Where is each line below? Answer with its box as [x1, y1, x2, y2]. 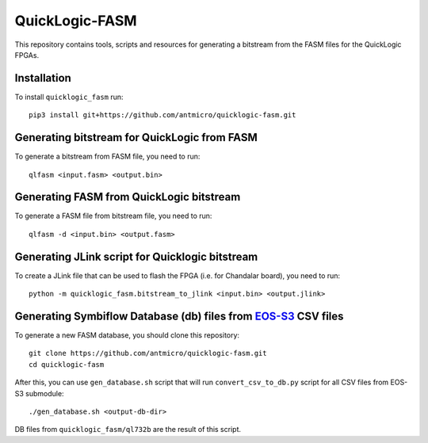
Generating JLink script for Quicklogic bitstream [14, 250, 258, 263]
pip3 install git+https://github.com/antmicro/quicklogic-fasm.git [29, 111, 296, 120]
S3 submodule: [14, 388, 64, 398]
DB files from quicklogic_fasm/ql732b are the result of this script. [14, 425, 242, 434]
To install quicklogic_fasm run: [14, 92, 124, 101]
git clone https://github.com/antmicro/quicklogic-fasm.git [29, 349, 267, 358]
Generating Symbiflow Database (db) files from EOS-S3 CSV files [14, 309, 344, 323]
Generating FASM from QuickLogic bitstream [14, 190, 241, 204]
